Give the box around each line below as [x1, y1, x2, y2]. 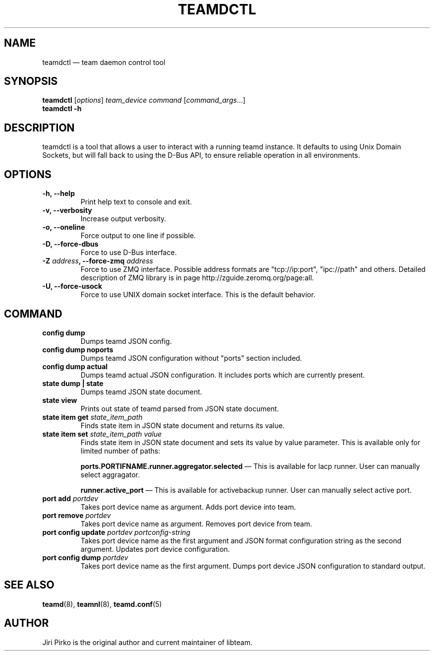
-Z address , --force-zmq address [42, 257, 153, 265]
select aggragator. [80, 470, 140, 479]
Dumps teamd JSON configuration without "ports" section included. [80, 353, 302, 362]
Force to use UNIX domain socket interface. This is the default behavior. [80, 290, 316, 299]
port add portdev [42, 494, 99, 503]
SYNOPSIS [4, 75, 58, 88]
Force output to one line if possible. [80, 231, 196, 240]
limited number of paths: [80, 446, 161, 455]
